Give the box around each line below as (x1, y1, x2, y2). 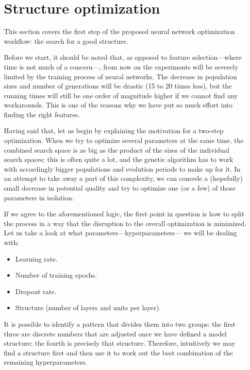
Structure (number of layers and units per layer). (15, 302, 161, 313)
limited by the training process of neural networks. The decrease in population (4, 71, 237, 81)
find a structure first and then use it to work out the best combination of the (4, 347, 233, 357)
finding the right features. (4, 109, 80, 119)
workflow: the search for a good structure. (4, 35, 128, 46)
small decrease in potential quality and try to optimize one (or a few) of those (4, 183, 236, 193)
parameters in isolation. (4, 192, 74, 202)
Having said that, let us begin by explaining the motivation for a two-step (4, 125, 224, 136)
